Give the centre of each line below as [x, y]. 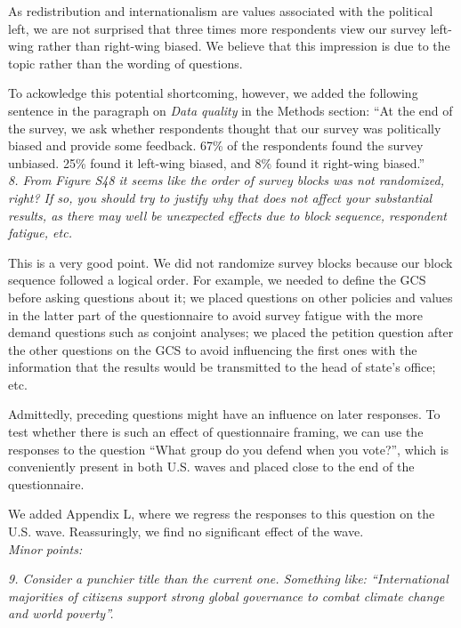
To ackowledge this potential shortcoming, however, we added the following [213, 93]
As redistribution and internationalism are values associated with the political [221, 11]
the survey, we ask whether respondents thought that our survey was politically [225, 128]
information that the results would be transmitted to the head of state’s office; [222, 367]
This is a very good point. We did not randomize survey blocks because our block [230, 262]
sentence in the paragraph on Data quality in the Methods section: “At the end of [230, 110]
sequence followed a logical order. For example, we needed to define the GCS [217, 280]
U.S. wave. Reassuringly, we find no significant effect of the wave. [186, 531]
